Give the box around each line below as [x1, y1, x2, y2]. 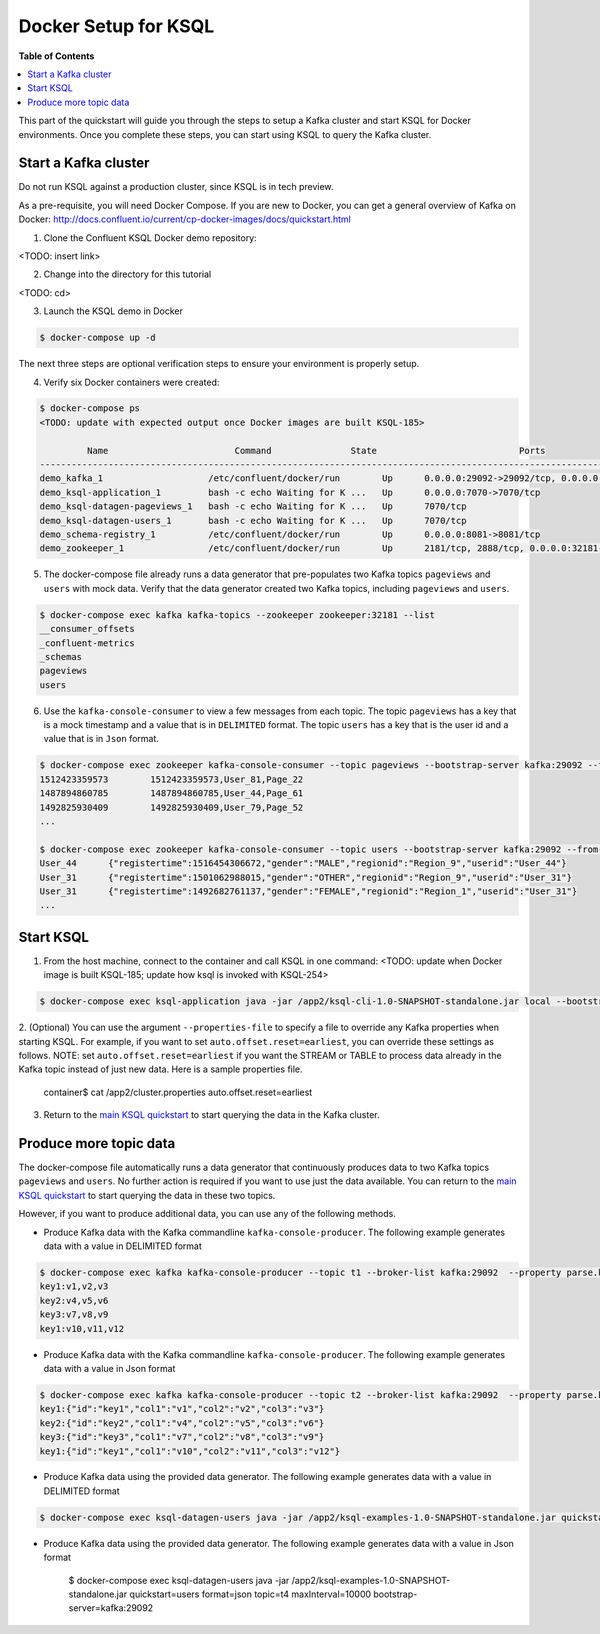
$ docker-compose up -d [39, 332, 157, 344]
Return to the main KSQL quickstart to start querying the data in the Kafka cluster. [43, 1109, 380, 1121]
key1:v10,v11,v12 [39, 1323, 125, 1334]
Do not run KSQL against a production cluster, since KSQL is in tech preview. [18, 181, 334, 193]
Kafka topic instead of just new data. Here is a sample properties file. [18, 1063, 304, 1075]
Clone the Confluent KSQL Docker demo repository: [43, 231, 257, 244]
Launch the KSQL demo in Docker [43, 305, 184, 317]
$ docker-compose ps [39, 403, 140, 414]
